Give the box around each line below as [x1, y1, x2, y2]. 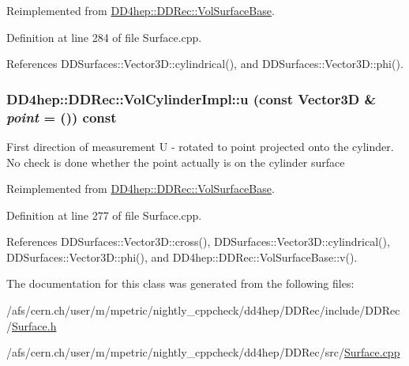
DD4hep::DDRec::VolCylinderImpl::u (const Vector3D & [6, 89, 377, 108]
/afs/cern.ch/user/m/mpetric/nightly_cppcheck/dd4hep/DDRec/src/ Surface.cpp [6, 344, 400, 360]
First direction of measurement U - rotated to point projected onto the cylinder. [6, 138, 394, 154]
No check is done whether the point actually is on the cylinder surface [6, 153, 345, 170]
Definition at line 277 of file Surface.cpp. [6, 206, 202, 223]
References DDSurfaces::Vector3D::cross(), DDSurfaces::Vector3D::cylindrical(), [6, 233, 390, 250]
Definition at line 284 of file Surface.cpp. [6, 28, 202, 45]
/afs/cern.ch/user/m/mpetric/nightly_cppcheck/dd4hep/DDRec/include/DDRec [6, 302, 400, 319]
